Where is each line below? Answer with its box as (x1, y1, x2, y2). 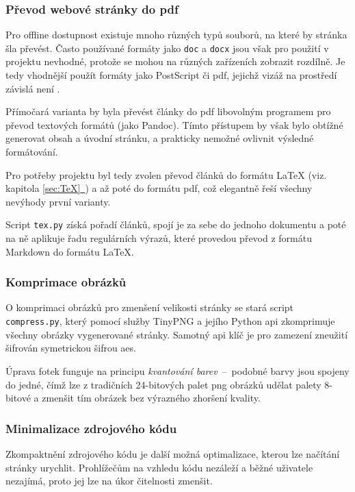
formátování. (5, 145, 58, 159)
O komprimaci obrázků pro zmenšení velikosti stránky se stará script (5, 300, 294, 315)
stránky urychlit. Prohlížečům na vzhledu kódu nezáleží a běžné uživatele (5, 460, 313, 474)
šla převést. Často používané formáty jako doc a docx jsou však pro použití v (5, 40, 329, 55)
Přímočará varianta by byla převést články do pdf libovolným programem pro (5, 104, 331, 119)
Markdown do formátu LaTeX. (5, 244, 134, 258)
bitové (5, 391, 31, 405)
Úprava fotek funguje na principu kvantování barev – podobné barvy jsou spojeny (5, 363, 350, 378)
